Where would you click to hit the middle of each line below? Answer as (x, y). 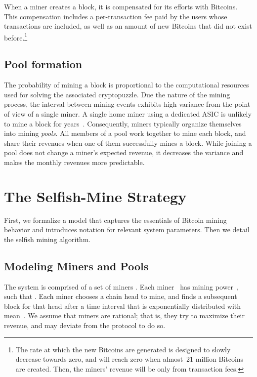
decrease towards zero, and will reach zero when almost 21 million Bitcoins (129, 359)
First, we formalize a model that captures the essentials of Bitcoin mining (115, 220)
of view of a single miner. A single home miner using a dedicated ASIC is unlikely (128, 114)
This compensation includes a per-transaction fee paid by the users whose (116, 16)
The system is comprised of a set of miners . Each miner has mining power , (121, 286)
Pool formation (43, 64)
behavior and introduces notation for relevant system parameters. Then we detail (127, 230)
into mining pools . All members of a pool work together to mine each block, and (125, 133)
